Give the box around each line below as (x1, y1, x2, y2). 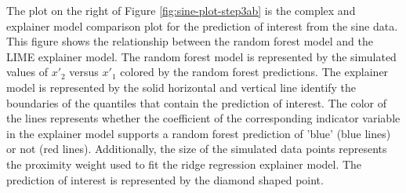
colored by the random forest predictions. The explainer (120, 64, 389, 80)
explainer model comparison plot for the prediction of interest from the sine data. (6, 17, 398, 34)
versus (69, 64, 99, 80)
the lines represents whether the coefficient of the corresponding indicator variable (6, 110, 401, 126)
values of (6, 64, 48, 80)
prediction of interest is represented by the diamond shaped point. (6, 171, 324, 188)
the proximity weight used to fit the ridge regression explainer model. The (6, 155, 362, 172)
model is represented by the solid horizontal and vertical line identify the (6, 78, 357, 95)
